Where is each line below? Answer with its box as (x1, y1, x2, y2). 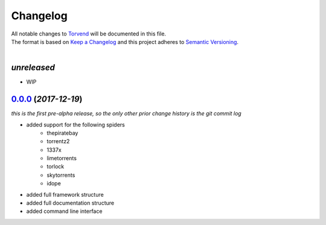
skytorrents (46, 171, 75, 179)
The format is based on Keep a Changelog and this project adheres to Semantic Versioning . (11, 38, 238, 45)
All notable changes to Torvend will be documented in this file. (11, 30, 166, 37)
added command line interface (26, 208, 103, 215)
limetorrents (46, 155, 77, 162)
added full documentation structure (26, 199, 115, 207)
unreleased (11, 63, 56, 73)
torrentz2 (46, 138, 70, 145)
